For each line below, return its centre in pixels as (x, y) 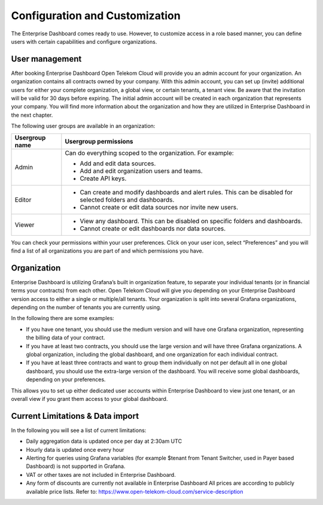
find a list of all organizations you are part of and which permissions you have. (107, 251)
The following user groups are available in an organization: (83, 126)
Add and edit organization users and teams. (141, 171)
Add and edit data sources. (118, 163)
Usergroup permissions (99, 141)
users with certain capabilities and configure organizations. (84, 41)
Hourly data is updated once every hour (75, 449)
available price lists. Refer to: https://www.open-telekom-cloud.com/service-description (135, 491)
